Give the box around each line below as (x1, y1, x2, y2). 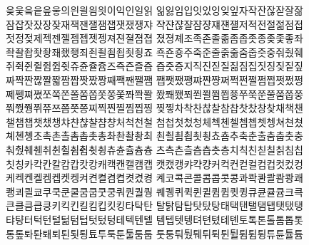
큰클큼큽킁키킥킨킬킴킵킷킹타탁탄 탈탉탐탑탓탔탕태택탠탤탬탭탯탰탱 (6, 198, 303, 213)
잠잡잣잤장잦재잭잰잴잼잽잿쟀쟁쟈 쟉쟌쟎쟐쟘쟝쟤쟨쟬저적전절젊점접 (6, 16, 303, 31)
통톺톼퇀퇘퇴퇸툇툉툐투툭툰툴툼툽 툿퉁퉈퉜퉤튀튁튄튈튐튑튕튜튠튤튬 (6, 226, 303, 241)
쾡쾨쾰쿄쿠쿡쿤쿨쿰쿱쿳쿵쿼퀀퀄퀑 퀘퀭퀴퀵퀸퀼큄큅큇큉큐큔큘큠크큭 (6, 184, 303, 199)
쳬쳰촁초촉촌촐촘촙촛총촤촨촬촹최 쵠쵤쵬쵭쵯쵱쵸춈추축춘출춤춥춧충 (6, 128, 303, 143)
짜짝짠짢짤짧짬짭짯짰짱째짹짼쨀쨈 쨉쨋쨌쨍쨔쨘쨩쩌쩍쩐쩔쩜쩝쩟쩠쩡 (6, 72, 303, 87)
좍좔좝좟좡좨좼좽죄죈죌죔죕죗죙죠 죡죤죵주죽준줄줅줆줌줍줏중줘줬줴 (6, 44, 303, 59)
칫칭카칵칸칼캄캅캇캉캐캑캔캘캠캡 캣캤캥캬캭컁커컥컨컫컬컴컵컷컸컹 (6, 156, 303, 171)
